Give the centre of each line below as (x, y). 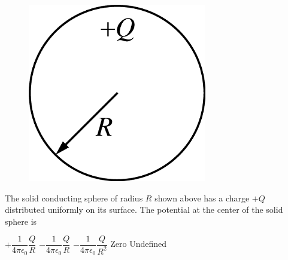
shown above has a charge (202, 198)
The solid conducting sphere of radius (74, 198)
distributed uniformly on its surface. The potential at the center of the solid (144, 209)
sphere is (21, 221)
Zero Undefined (139, 244)
